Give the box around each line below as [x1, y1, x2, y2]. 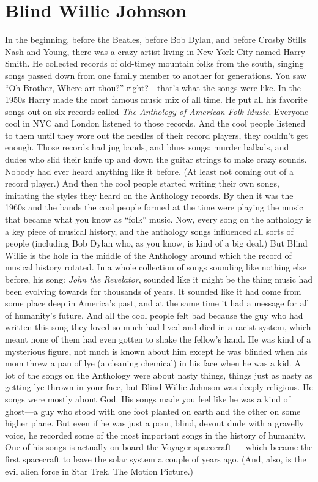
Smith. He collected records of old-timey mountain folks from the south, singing [5, 57, 304, 70]
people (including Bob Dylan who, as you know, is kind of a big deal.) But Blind [5, 237, 308, 250]
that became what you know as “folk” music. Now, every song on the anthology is [5, 213, 312, 226]
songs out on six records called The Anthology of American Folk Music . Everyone [5, 105, 309, 117]
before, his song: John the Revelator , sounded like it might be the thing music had [5, 273, 313, 285]
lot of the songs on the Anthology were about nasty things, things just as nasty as [5, 368, 312, 381]
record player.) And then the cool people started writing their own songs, [5, 177, 279, 190]
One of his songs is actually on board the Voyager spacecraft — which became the [5, 440, 313, 453]
